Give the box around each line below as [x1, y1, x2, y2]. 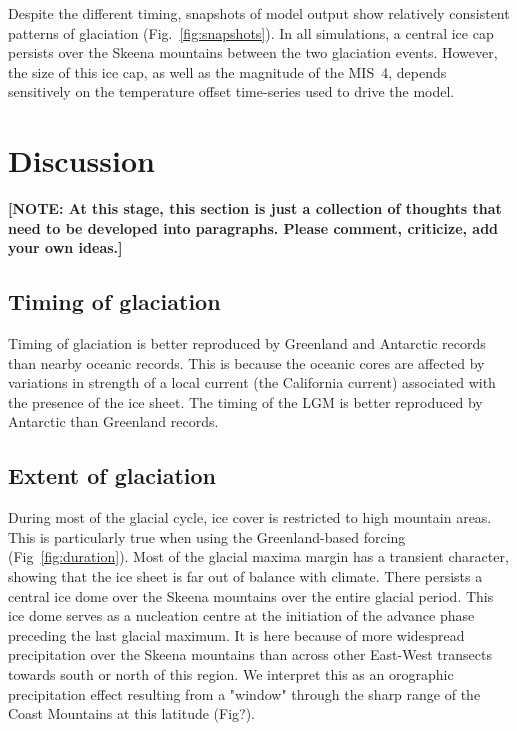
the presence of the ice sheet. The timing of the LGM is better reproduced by [8, 391, 483, 412]
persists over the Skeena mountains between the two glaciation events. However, [8, 42, 498, 63]
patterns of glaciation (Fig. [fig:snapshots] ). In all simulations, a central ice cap [8, 22, 494, 43]
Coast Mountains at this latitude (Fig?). [8, 703, 256, 724]
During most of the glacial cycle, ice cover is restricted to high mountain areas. [8, 507, 492, 528]
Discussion [8, 140, 155, 181]
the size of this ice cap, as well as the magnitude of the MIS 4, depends [8, 61, 447, 82]
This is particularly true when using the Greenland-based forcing [8, 526, 406, 547]
